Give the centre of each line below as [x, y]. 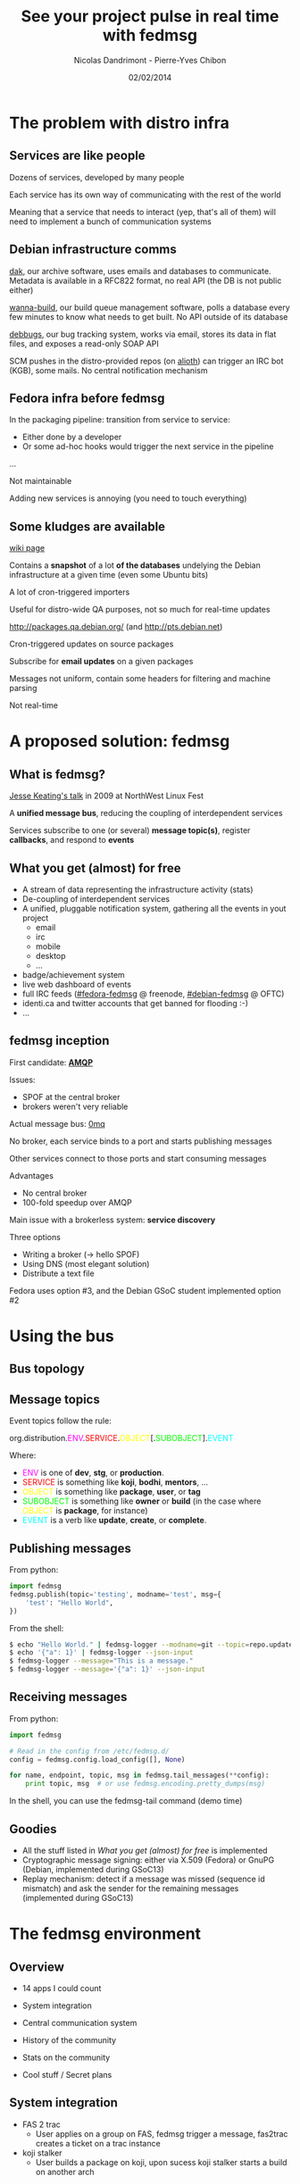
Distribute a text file [58, 1273]
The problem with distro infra [119, 123]
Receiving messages [68, 1697]
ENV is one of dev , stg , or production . [93, 1473]
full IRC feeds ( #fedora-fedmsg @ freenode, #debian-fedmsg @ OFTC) [153, 994]
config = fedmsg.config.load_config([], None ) [97, 1759]
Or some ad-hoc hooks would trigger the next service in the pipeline [148, 446]
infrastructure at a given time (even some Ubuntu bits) [109, 575]
